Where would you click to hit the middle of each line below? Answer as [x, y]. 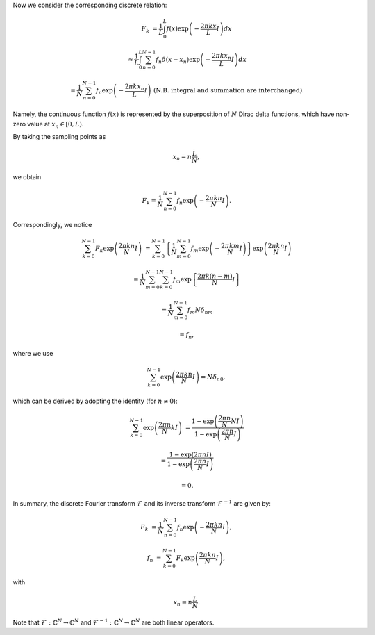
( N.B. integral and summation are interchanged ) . [229, 90]
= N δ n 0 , [213, 378]
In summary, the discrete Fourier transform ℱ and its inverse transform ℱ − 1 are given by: [142, 503]
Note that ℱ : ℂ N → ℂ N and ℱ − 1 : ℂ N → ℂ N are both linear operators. [114, 622]
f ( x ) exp [177, 29]
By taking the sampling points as [59, 137]
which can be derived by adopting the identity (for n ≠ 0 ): [95, 401]
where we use [33, 353]
